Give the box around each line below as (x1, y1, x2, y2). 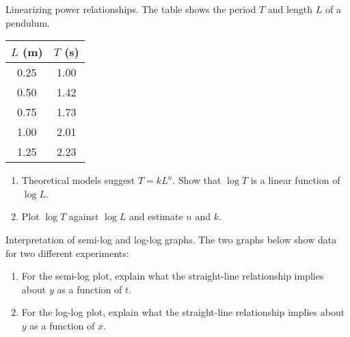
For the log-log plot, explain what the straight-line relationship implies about (21, 305, 345, 319)
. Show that (172, 173, 221, 187)
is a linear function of (250, 173, 340, 187)
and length (267, 2, 313, 16)
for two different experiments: (5, 245, 129, 260)
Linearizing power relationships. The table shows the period (5, 2, 256, 16)
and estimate (129, 209, 183, 224)
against (68, 209, 99, 224)
